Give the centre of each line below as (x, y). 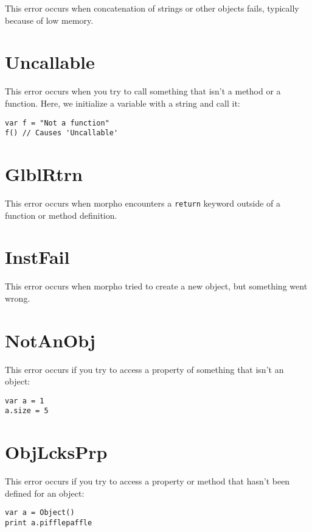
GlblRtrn (44, 174)
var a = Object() (40, 513)
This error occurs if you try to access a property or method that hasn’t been (147, 481)
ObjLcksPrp (56, 452)
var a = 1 (25, 401)
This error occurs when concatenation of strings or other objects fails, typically (152, 8)
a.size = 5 (27, 411)
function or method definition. (61, 215)
